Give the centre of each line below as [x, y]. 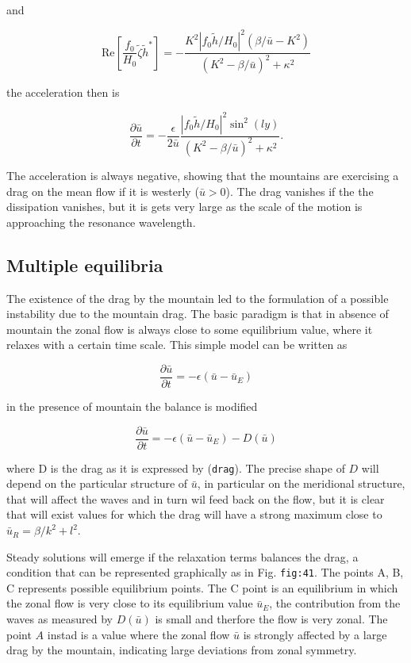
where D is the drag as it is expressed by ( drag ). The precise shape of [176, 468]
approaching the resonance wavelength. [101, 222]
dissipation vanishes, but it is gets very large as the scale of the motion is [184, 207]
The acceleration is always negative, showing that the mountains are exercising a [203, 175]
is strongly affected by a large [315, 634]
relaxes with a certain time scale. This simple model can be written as [177, 345]
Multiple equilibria [85, 264]
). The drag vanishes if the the [300, 191]
